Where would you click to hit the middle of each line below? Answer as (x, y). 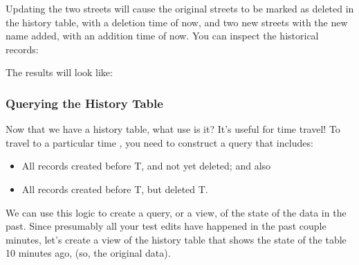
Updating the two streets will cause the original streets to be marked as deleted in (180, 8)
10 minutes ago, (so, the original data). (88, 253)
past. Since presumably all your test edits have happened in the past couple (166, 226)
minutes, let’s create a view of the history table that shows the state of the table (176, 239)
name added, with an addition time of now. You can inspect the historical (162, 36)
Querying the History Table (84, 103)
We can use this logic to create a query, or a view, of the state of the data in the (176, 212)
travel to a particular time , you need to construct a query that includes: (159, 142)
